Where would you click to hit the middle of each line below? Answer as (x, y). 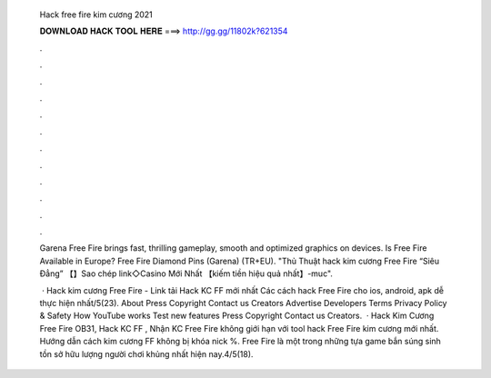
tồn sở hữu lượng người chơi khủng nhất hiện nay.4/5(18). (146, 353)
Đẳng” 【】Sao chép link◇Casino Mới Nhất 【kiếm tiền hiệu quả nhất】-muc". (186, 274)
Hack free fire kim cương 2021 (96, 15)
